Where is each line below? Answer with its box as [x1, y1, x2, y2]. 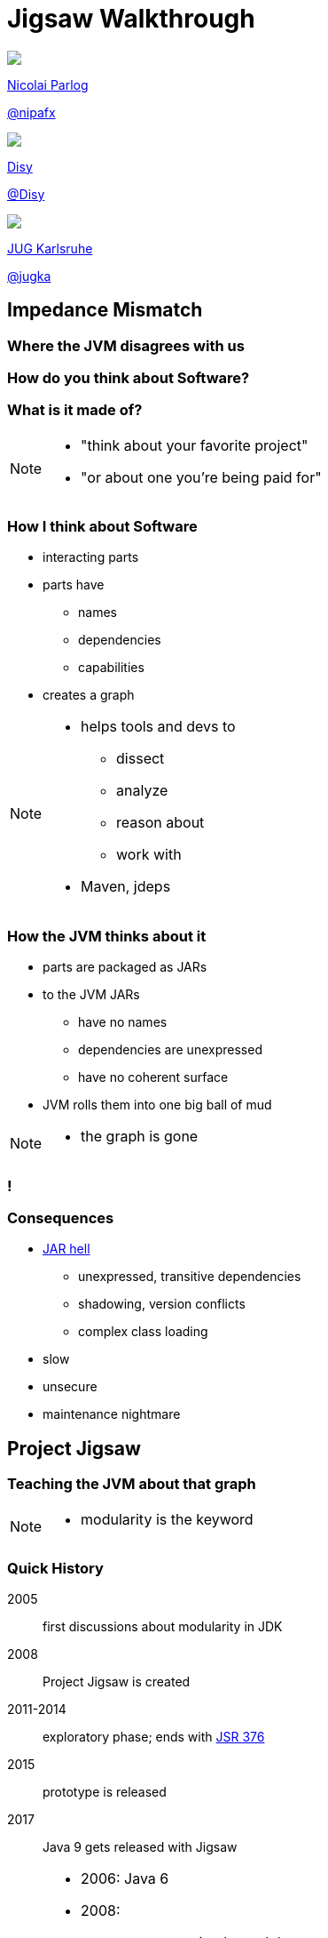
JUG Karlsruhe [7, 240, 93, 256]
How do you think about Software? [7, 368, 250, 387]
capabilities [78, 660, 144, 676]
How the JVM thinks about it [7, 926, 207, 945]
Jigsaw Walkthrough [7, 4, 255, 34]
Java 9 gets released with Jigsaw [43, 1839, 238, 1855]
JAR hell [43, 1241, 90, 1257]
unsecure [43, 1379, 98, 1395]
